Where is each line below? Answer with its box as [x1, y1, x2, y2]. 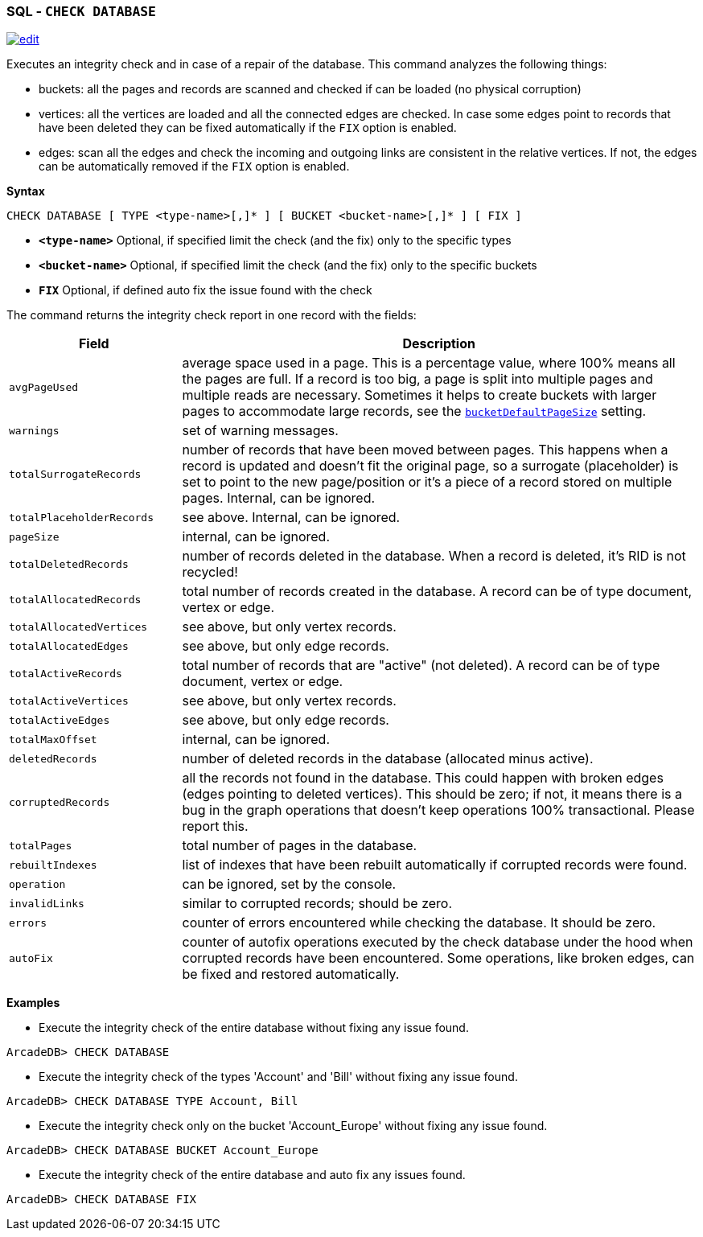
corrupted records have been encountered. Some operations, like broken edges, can [182, 950, 695, 967]
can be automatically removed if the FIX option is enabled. [39, 159, 350, 174]
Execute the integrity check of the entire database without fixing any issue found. [39, 1021, 469, 1035]
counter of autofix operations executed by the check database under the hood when [182, 934, 693, 951]
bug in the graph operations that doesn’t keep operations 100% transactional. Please [182, 802, 695, 819]
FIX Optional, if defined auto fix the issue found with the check [39, 283, 372, 298]
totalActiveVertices [9, 694, 129, 707]
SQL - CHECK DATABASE [6, 3, 156, 19]
